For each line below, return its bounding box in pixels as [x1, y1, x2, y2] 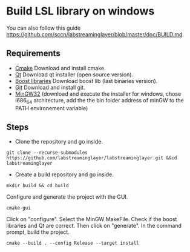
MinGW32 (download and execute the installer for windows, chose [15, 90, 182, 98]
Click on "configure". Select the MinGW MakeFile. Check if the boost [6, 216, 177, 223]
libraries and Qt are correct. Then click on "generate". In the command [6, 222, 182, 230]
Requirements [6, 48, 61, 59]
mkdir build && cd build [6, 183, 69, 189]
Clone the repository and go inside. [15, 138, 103, 145]
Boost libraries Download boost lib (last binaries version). [15, 77, 158, 84]
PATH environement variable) [15, 104, 88, 111]
